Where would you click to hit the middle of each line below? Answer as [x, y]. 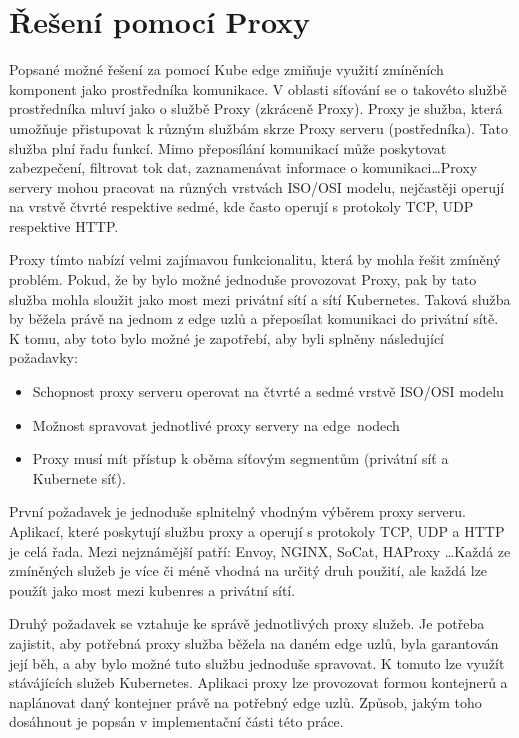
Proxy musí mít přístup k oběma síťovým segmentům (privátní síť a [240, 458]
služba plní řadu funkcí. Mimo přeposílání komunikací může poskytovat [228, 147]
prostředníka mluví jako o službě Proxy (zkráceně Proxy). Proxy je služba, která [256, 108]
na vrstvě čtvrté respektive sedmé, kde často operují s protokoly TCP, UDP [241, 206]
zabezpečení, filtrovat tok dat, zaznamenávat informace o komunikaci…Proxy [243, 167]
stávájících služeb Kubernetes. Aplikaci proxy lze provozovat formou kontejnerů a [258, 682]
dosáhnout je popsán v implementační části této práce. [176, 721]
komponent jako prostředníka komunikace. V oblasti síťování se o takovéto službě [258, 88]
